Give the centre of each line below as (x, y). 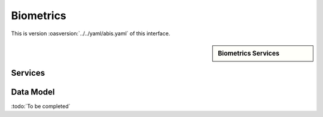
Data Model (33, 92)
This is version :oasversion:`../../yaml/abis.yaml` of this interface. (91, 33)
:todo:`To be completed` (41, 106)
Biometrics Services (249, 53)
